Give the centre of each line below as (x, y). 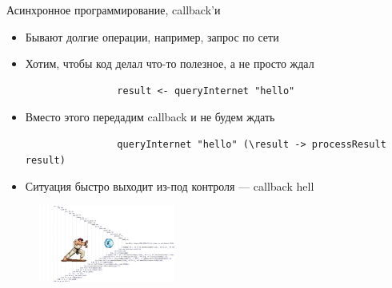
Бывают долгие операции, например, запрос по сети (152, 36)
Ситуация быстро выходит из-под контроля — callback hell (170, 186)
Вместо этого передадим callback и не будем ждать (150, 117)
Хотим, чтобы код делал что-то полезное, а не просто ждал (170, 63)
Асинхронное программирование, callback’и (114, 10)
